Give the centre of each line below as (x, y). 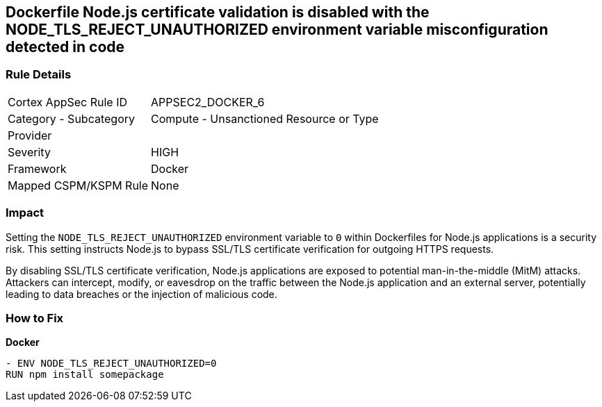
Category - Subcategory (71, 118)
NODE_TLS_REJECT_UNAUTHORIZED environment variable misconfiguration (277, 30)
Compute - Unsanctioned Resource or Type (265, 118)
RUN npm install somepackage (85, 375)
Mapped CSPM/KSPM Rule (78, 185)
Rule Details (39, 75)
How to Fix (35, 318)
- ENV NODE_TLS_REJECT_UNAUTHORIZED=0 (111, 364)
